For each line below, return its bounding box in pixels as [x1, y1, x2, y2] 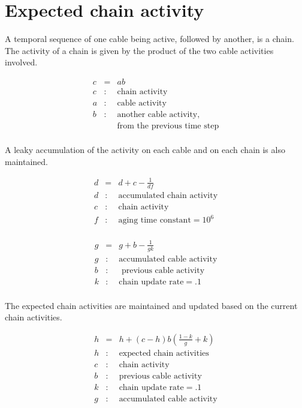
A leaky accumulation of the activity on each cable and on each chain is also [5, 143, 285, 156]
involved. [5, 56, 38, 68]
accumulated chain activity [118, 191, 218, 200]
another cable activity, [117, 110, 200, 119]
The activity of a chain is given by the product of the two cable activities [5, 44, 274, 56]
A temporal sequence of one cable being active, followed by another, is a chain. [5, 32, 294, 45]
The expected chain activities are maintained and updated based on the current [5, 299, 298, 311]
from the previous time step [117, 122, 219, 131]
